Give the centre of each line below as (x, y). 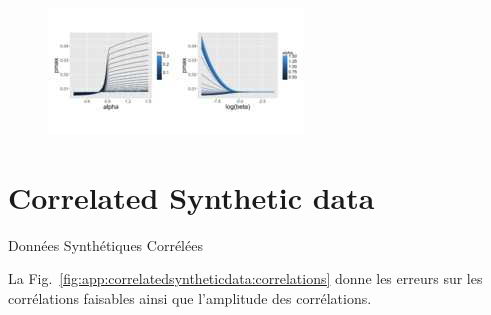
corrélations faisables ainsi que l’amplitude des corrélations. (190, 297)
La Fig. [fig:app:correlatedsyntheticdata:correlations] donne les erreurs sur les (245, 278)
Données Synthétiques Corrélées (105, 244)
